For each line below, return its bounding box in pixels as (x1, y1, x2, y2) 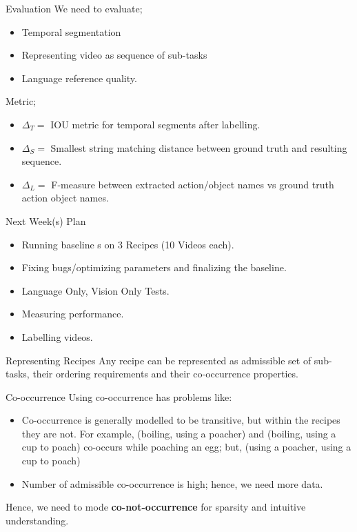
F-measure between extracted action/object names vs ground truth (51, 177, 334, 191)
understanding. (6, 513, 69, 527)
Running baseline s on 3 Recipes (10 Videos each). (21, 237, 234, 251)
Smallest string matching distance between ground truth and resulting (50, 140, 347, 155)
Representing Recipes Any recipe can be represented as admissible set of (6, 353, 312, 367)
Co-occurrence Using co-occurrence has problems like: (6, 389, 232, 404)
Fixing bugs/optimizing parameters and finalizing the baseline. (21, 260, 287, 275)
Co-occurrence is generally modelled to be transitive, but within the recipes (21, 413, 340, 427)
